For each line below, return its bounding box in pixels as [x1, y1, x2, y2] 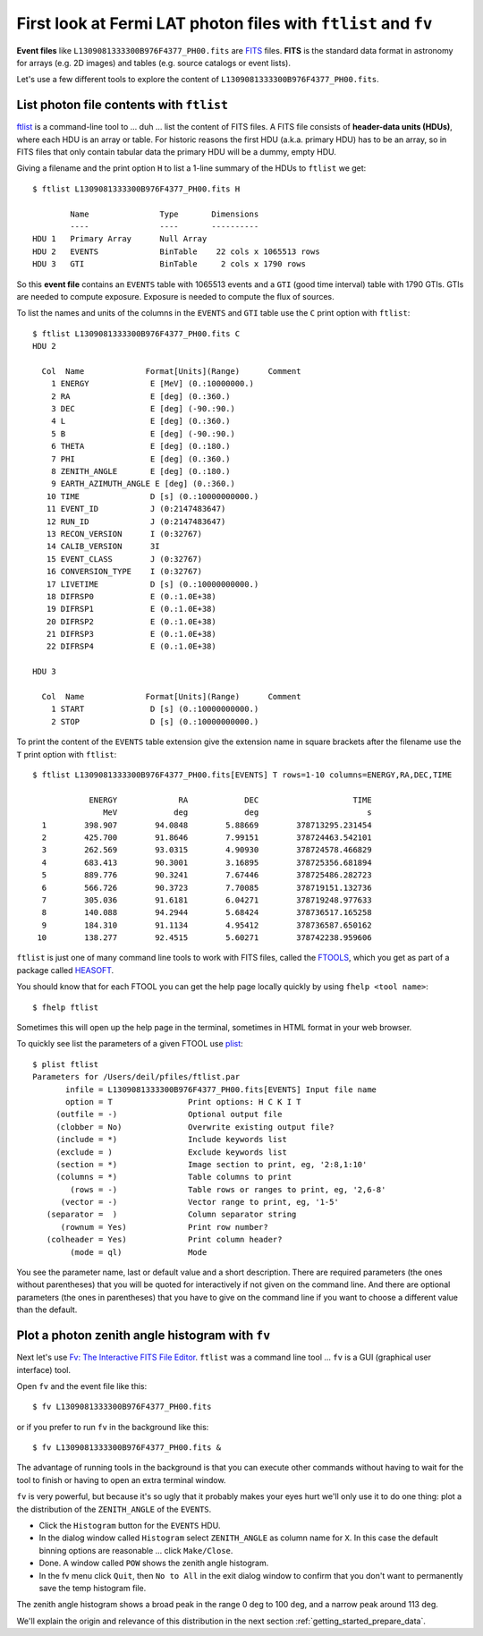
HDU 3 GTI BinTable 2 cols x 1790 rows [32, 259, 306, 269]
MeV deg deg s [103, 808, 372, 818]
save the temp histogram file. [38, 1582, 147, 1593]
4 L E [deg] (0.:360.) [50, 416, 232, 427]
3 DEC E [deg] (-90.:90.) [50, 403, 236, 414]
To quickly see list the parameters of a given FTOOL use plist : [16, 1038, 243, 1049]
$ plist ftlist [32, 1059, 99, 1069]
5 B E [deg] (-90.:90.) [50, 428, 236, 438]
